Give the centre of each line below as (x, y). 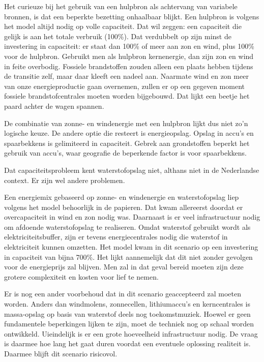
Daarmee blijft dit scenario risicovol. (61, 353)
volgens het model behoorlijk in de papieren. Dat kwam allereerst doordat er (124, 207)
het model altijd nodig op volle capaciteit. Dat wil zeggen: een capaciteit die (123, 26)
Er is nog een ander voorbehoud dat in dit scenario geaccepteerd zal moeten (123, 294)
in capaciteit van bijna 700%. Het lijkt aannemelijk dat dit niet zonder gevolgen (128, 257)
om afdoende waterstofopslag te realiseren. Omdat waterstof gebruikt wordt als (127, 227)
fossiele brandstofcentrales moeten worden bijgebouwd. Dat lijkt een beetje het (127, 96)
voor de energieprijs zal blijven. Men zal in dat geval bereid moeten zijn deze (124, 267)
